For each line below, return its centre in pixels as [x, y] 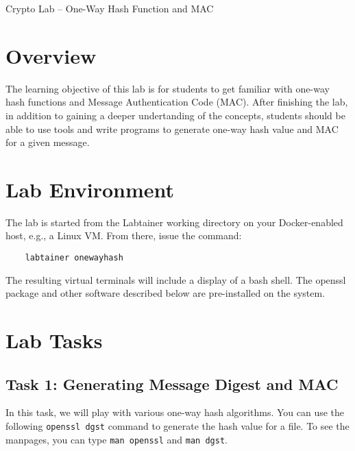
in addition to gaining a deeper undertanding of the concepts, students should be [175, 115]
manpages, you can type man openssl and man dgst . [117, 439]
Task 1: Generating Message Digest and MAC [172, 383]
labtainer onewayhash [74, 258]
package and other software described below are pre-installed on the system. [166, 293]
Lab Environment [90, 189]
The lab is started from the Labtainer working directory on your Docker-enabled [174, 222]
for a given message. [48, 142]
